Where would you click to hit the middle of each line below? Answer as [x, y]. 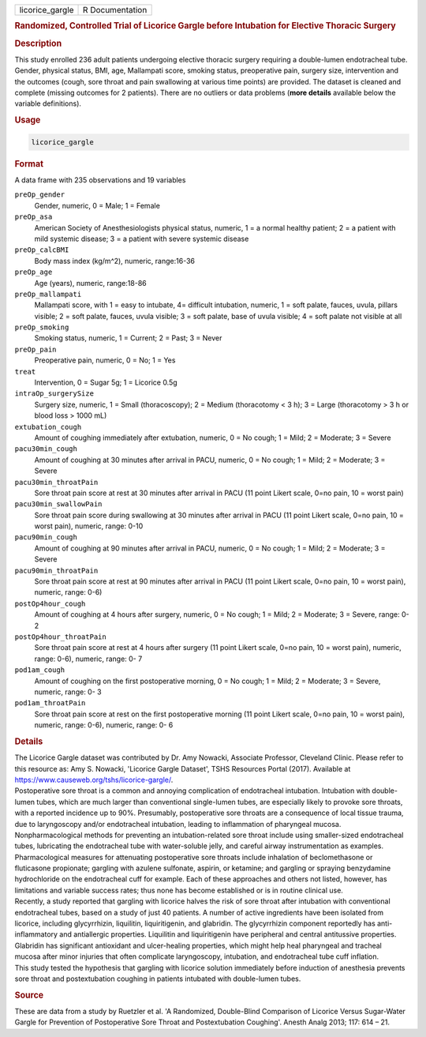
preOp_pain [35, 349]
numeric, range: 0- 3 [68, 692]
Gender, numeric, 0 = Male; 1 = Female [97, 205]
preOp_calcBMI [42, 250]
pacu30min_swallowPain [58, 504]
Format [29, 163]
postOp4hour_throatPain [60, 637]
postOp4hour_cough [50, 603]
